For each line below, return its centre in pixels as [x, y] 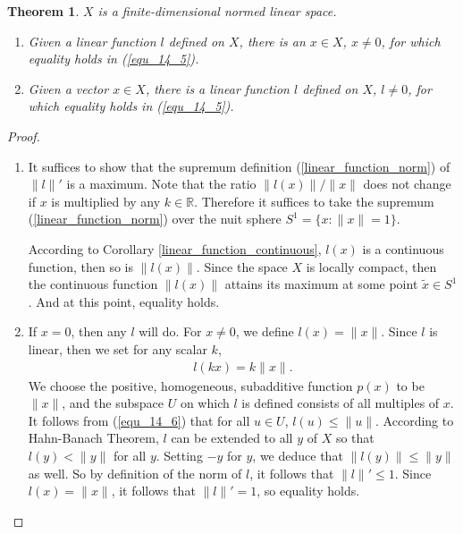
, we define [265, 331]
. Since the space [242, 266]
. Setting [179, 455]
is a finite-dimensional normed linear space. [217, 11]
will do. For [170, 331]
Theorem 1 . [43, 11]
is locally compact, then [371, 266]
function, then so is [81, 266]
